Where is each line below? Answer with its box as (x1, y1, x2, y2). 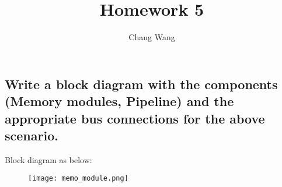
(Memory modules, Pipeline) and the (5, 92, 234, 110)
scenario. (5, 126, 58, 144)
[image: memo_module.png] (28, 174, 128, 183)
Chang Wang (128, 31, 175, 43)
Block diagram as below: (5, 153, 92, 165)
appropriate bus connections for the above (5, 109, 265, 127)
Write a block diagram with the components (5, 75, 278, 93)
